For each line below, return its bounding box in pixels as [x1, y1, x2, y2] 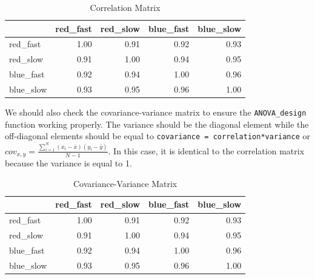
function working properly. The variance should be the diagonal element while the [5, 117, 309, 130]
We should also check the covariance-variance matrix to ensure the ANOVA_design [5, 106, 307, 119]
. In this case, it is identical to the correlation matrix [108, 144, 305, 157]
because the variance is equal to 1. [5, 157, 132, 169]
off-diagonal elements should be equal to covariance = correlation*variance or [5, 130, 310, 142]
